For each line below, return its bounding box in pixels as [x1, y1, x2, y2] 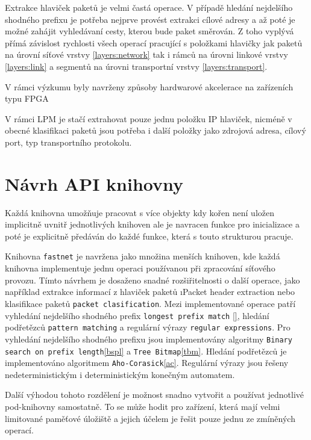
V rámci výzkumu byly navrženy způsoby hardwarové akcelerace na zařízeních [5, 80, 294, 93]
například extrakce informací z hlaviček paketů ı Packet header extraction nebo [5, 285, 295, 298]
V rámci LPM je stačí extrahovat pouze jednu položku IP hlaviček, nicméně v [5, 112, 292, 125]
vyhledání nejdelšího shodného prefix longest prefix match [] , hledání [5, 309, 269, 321]
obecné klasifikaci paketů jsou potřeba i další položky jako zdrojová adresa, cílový [5, 124, 306, 137]
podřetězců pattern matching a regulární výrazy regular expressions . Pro [5, 321, 291, 333]
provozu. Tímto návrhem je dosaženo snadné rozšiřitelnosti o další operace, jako [5, 273, 300, 286]
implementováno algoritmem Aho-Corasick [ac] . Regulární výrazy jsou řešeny [5, 356, 289, 369]
